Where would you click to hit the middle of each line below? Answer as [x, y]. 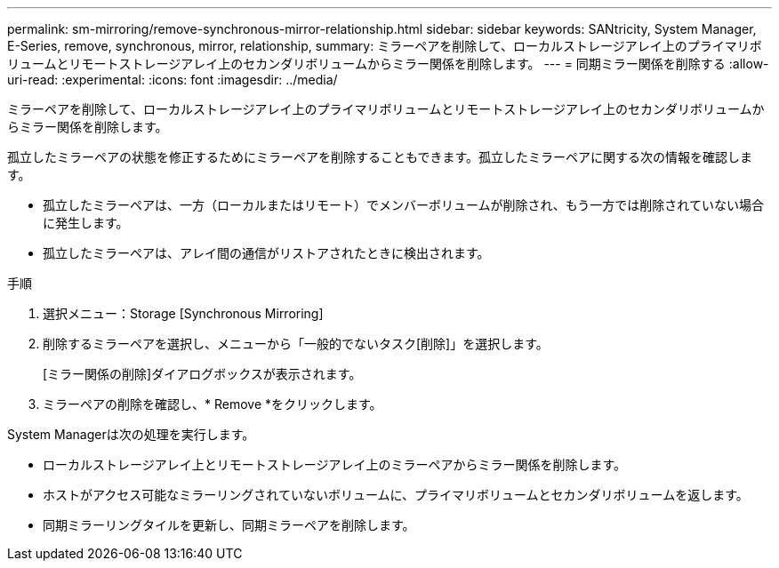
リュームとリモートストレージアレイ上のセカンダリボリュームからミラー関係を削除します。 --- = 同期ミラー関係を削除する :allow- [388, 64]
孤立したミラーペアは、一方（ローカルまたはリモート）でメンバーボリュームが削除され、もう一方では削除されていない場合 [403, 205]
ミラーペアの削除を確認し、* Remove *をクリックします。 [213, 404]
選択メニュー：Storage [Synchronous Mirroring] [183, 313]
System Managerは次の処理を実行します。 [131, 434]
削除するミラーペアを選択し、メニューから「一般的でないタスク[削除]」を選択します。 [296, 344]
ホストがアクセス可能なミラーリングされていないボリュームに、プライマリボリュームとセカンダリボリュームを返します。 [396, 495]
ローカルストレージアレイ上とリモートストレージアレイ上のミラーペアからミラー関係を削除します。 [335, 464]
